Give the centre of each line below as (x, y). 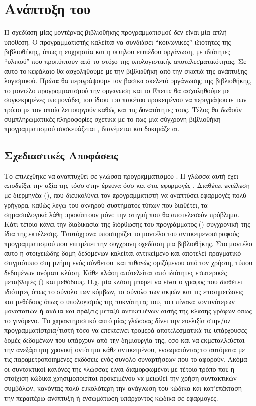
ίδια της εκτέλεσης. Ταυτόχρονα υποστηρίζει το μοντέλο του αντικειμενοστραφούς (122, 234)
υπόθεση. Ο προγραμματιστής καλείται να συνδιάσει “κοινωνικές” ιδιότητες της (118, 42)
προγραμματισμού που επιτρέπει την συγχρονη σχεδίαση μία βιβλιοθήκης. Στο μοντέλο (128, 243)
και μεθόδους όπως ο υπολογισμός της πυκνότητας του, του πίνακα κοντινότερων (120, 301)
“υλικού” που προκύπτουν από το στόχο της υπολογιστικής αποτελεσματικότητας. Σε (125, 61)
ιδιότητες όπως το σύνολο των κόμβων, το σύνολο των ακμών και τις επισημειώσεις (124, 291)
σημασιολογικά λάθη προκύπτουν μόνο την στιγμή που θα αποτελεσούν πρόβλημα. (122, 214)
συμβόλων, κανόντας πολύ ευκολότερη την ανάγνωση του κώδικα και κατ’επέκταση (123, 388)
